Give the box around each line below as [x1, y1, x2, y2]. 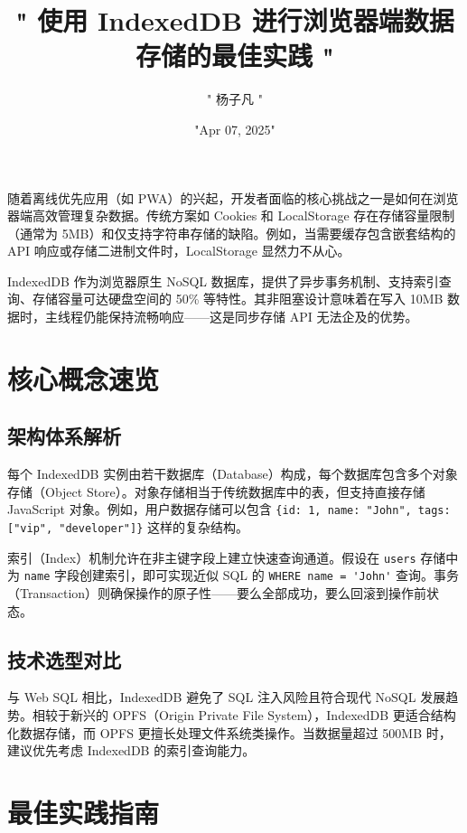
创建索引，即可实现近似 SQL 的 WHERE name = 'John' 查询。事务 [79, 566, 460, 585]
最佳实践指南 [7, 794, 160, 830]
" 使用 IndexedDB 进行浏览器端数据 [15, 2, 454, 39]
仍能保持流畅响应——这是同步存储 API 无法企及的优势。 [82, 307, 418, 326]
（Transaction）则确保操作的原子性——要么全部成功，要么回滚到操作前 [7, 584, 427, 603]
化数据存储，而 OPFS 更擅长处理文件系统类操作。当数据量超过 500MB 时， [7, 723, 452, 742]
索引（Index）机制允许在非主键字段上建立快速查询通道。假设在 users [7, 548, 416, 566]
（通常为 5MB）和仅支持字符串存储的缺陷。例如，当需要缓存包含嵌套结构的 [7, 223, 456, 242]
